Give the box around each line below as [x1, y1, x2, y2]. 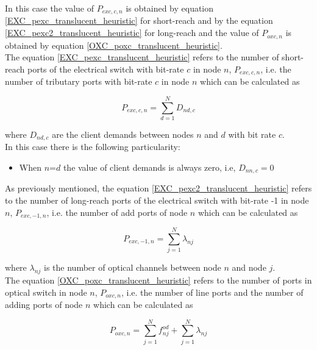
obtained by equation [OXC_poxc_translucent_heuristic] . [5, 38, 223, 51]
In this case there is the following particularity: [5, 140, 180, 153]
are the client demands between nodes [52, 127, 194, 140]
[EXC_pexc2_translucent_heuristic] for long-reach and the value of [5, 26, 259, 39]
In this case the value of [5, 2, 94, 14]
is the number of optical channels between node [44, 261, 221, 274]
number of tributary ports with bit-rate [5, 75, 152, 88]
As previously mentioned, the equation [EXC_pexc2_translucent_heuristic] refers [5, 182, 312, 195]
